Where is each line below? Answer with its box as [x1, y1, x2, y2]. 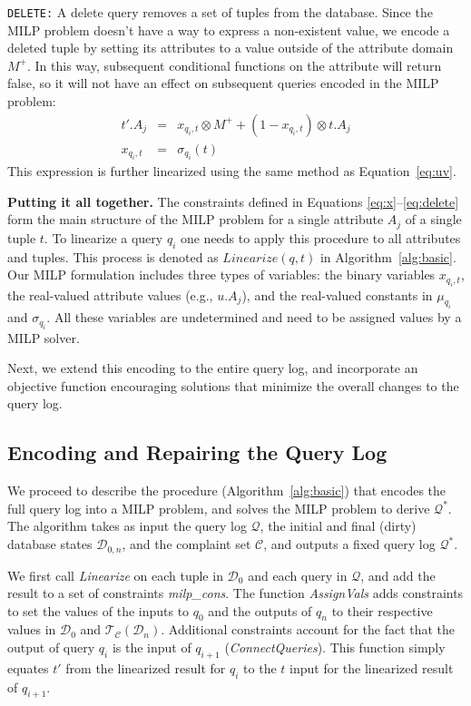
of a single [405, 210, 462, 229]
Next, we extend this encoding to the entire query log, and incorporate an [7, 358, 418, 378]
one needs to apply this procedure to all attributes [180, 228, 461, 247]
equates [7, 658, 49, 677]
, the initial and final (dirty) [260, 516, 417, 535]
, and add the [360, 565, 436, 584]
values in [7, 620, 56, 639]
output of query [7, 638, 95, 657]
